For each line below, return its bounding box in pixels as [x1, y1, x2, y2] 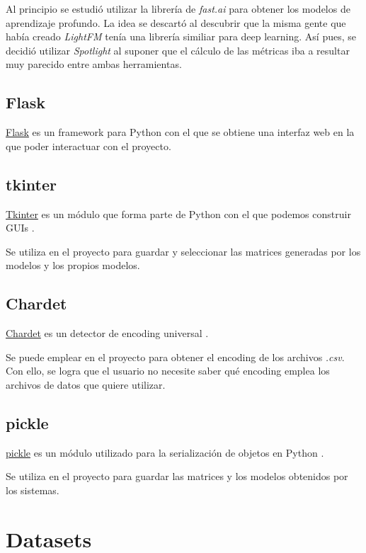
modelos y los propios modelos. [6, 258, 140, 273]
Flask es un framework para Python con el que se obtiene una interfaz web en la [6, 125, 355, 139]
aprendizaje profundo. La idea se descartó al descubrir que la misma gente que [6, 15, 346, 30]
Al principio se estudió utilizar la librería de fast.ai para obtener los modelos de [6, 1, 350, 16]
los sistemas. [6, 482, 59, 497]
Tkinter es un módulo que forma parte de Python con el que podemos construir [6, 206, 351, 221]
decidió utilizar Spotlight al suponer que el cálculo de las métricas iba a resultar [6, 42, 350, 57]
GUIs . [6, 220, 35, 235]
